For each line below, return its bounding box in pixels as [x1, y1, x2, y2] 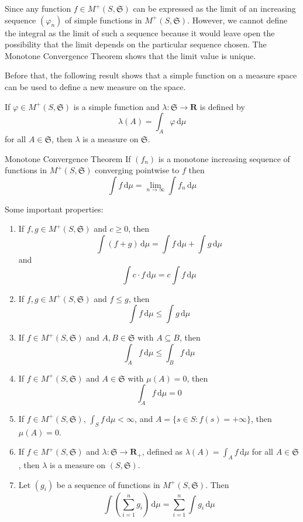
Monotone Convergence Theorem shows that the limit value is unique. [5, 49, 256, 61]
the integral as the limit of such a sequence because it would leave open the [5, 26, 275, 39]
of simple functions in [64, 13, 142, 26]
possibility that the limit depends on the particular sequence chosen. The [5, 38, 267, 50]
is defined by [199, 100, 245, 112]
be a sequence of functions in [56, 478, 160, 490]
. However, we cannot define [187, 13, 288, 26]
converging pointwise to [95, 164, 180, 176]
